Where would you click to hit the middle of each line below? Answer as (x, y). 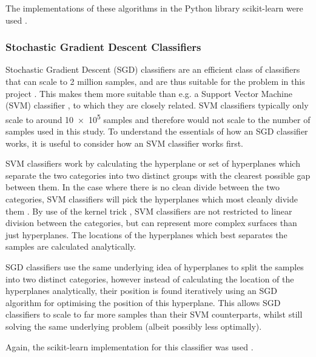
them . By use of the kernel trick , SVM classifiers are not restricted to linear (149, 211)
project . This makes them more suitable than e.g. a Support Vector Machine (149, 93)
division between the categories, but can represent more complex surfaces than (151, 223)
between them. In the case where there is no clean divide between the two (143, 187)
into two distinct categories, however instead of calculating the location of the (150, 279)
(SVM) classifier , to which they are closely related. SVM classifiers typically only (157, 105)
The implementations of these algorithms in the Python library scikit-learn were (154, 8)
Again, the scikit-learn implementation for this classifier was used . (129, 346)
